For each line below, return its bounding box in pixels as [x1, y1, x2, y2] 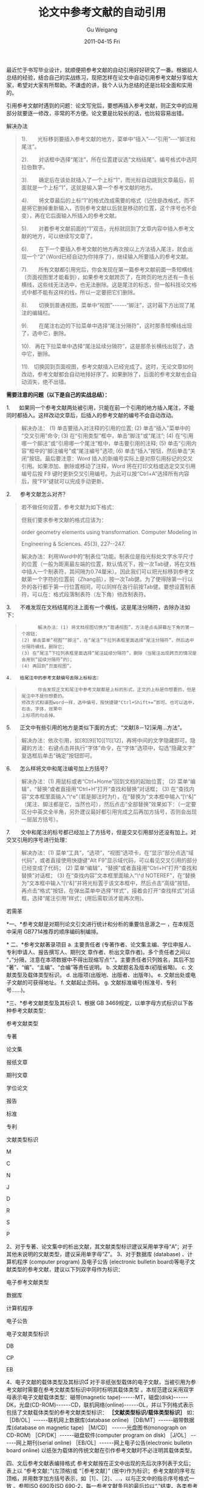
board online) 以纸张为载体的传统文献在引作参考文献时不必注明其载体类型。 [6, 1446, 195, 1454]
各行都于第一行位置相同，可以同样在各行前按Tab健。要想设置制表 [32, 583, 196, 590]
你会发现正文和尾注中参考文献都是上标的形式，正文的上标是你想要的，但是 [37, 687, 196, 693]
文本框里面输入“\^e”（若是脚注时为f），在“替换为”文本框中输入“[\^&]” [29, 793, 196, 800]
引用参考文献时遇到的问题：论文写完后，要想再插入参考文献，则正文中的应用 [6, 101, 198, 109]
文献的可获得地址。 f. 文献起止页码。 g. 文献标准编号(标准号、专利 [11, 979, 177, 986]
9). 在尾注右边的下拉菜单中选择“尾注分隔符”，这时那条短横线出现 [21, 322, 192, 329]
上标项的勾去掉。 [21, 712, 58, 718]
